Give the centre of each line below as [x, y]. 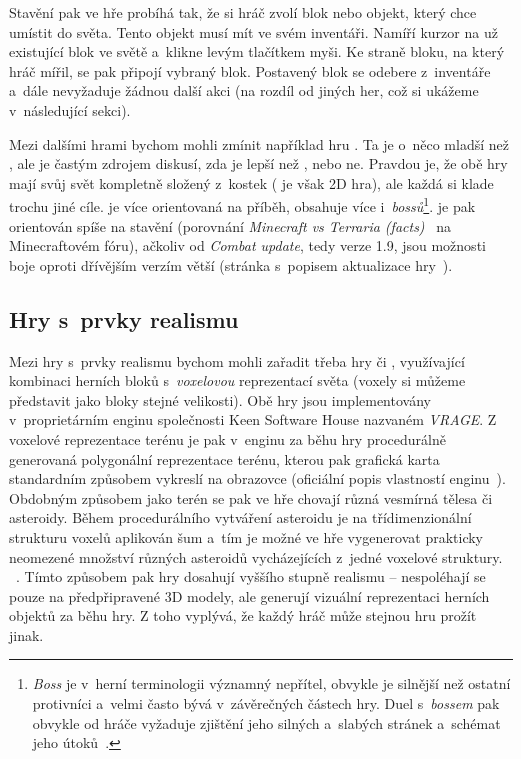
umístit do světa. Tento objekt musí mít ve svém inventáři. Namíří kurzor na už [253, 31]
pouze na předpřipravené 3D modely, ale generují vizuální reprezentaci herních [249, 595]
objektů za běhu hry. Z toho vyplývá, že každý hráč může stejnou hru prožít [243, 615]
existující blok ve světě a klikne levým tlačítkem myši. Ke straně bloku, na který [257, 51]
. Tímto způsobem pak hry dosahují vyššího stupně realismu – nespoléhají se [251, 576]
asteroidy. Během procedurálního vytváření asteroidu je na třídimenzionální [240, 517]
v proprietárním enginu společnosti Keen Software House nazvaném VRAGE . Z [253, 419]
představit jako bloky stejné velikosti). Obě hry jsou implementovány [220, 399]
